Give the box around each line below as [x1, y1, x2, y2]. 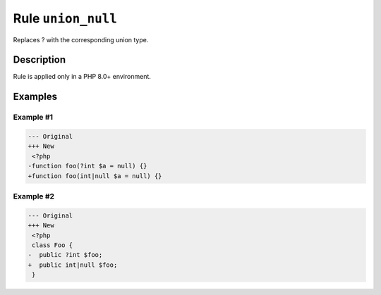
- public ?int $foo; [28, 251, 103, 259]
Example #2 [13, 191, 55, 201]
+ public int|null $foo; [28, 261, 118, 269]
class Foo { [32, 241, 73, 249]
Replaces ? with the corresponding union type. [13, 35, 149, 44]
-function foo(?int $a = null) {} [28, 162, 147, 170]
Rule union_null [13, 11, 118, 26]
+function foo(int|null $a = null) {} [28, 172, 162, 180]
